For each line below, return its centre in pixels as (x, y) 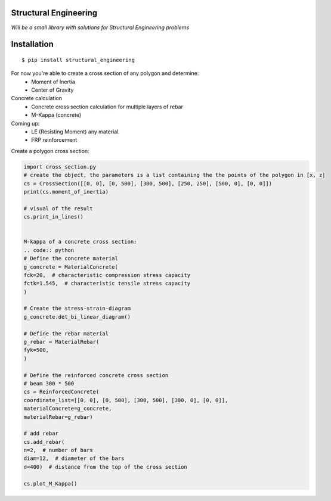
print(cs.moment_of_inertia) (66, 192)
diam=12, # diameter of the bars (74, 458)
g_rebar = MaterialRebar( (61, 342)
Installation (32, 44)
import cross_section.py (60, 167)
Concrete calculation (37, 98)
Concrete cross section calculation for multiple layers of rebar (107, 107)
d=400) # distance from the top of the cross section (105, 467)
